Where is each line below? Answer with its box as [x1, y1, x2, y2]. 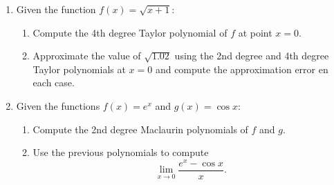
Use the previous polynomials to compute [33, 145, 209, 159]
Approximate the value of [33, 48, 141, 63]
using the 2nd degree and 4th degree [174, 48, 329, 63]
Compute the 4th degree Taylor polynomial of [33, 25, 228, 39]
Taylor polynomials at [33, 61, 126, 76]
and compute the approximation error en [155, 61, 328, 76]
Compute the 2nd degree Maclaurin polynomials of [33, 121, 248, 136]
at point [238, 25, 272, 39]
